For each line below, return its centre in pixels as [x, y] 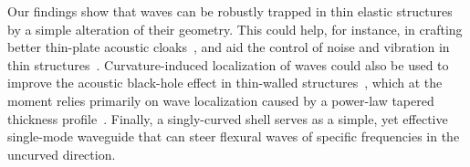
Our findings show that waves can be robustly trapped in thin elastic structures [230, 11]
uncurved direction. [62, 154]
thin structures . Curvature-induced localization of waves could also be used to [228, 64]
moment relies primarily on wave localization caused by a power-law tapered [221, 100]
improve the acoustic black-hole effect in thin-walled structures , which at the [225, 83]
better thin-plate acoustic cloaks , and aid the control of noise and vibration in [229, 47]
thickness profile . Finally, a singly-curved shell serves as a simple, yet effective [228, 118]
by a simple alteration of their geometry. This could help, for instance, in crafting [235, 29]
